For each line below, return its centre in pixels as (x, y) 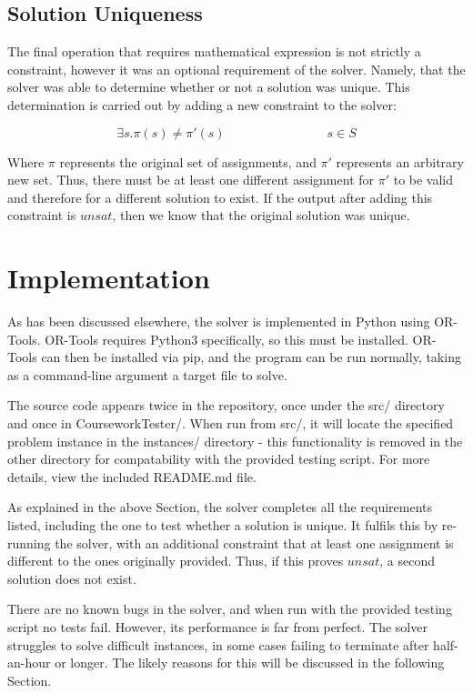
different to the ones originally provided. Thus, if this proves (176, 561)
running (29, 542)
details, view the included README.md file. (132, 476)
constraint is (42, 215)
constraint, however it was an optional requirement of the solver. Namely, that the (236, 69)
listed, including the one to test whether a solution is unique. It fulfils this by (223, 525)
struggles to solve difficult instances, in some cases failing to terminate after (218, 644)
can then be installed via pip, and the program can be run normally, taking (251, 357)
